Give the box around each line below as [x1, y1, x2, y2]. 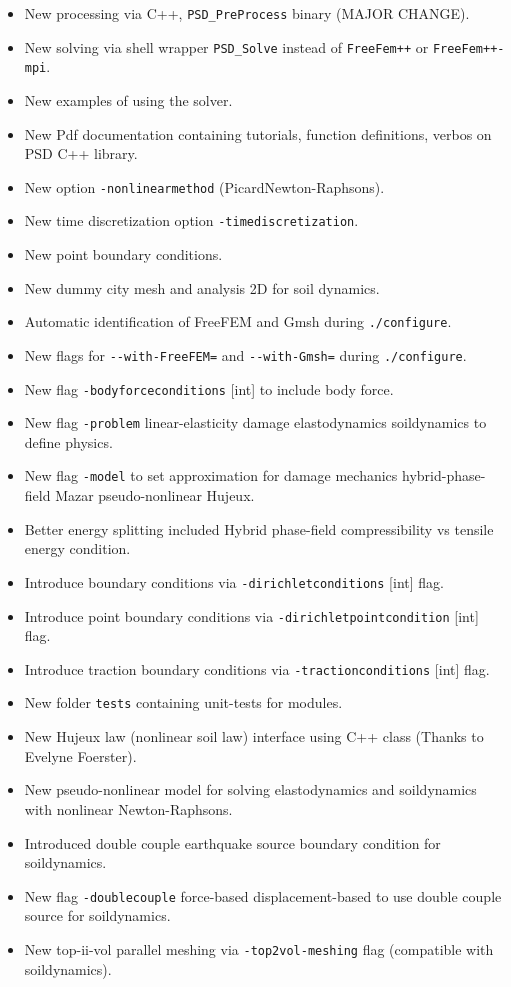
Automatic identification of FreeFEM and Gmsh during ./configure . [24, 311, 452, 332]
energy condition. [24, 538, 131, 559]
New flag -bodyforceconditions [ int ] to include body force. [24, 378, 394, 399]
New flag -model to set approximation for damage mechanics [24, 465, 398, 486]
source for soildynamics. [24, 905, 171, 926]
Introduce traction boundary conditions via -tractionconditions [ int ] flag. [24, 658, 490, 679]
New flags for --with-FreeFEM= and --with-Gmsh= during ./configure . [24, 344, 467, 365]
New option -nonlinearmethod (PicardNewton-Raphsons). [24, 176, 385, 197]
